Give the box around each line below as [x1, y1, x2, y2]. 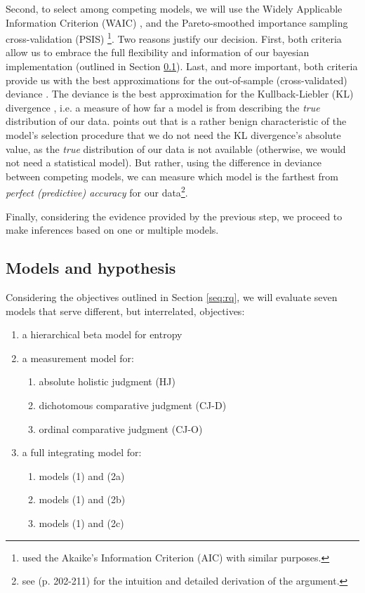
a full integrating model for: [22, 445, 142, 460]
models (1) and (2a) [39, 468, 125, 483]
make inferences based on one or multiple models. [6, 222, 219, 237]
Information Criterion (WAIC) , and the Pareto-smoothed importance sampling [6, 15, 348, 29]
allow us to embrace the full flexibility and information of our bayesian [6, 45, 310, 60]
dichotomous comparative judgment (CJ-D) [39, 397, 227, 412]
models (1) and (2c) [39, 515, 124, 530]
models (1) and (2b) [39, 492, 126, 507]
